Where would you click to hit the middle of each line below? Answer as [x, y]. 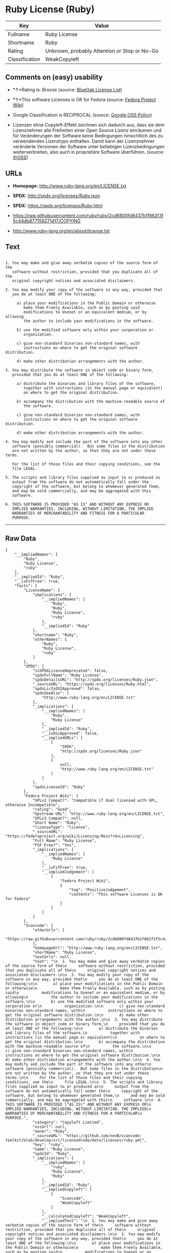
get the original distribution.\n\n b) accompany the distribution [85, 1042]
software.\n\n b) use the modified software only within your [79, 1002]
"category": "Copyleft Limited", [68, 1123]
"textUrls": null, [52, 957]
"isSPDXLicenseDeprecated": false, [70, 671]
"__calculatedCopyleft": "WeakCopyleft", [86, 1216]
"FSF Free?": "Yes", [54, 845]
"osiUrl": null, [50, 1127]
